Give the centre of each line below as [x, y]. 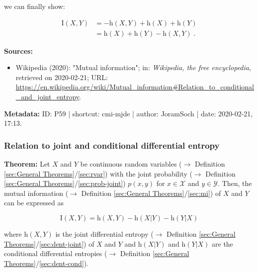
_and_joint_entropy [47, 97]
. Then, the [235, 183]
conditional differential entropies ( [56, 253]
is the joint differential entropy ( [104, 234]
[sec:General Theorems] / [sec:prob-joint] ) [65, 183]
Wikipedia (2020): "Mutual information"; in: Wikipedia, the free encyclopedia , [133, 67]
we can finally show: [35, 6]
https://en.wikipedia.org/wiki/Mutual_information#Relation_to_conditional [135, 87]
